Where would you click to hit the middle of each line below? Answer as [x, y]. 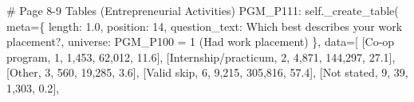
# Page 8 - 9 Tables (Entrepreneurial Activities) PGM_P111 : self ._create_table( [203, 10]
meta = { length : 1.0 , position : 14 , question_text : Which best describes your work [205, 26]
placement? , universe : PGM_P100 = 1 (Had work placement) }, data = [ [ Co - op [201, 42]
